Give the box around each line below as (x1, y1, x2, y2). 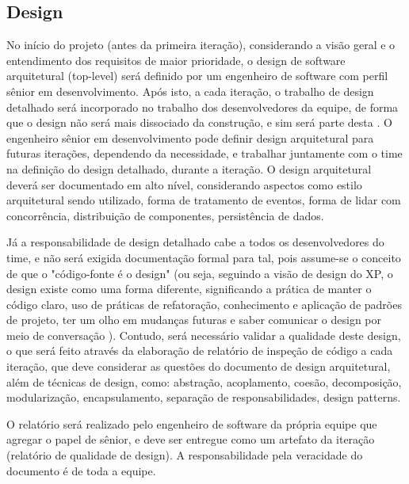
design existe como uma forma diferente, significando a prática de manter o (6, 280, 372, 297)
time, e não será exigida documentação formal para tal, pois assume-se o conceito (6, 249, 401, 265)
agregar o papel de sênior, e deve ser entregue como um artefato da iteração (6, 431, 375, 448)
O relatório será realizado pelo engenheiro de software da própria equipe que (6, 415, 377, 432)
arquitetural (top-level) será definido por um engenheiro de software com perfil (6, 67, 388, 84)
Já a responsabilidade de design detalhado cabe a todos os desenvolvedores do (6, 234, 384, 250)
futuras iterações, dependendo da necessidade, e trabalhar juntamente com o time (6, 145, 403, 162)
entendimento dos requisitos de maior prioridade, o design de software (6, 51, 346, 68)
